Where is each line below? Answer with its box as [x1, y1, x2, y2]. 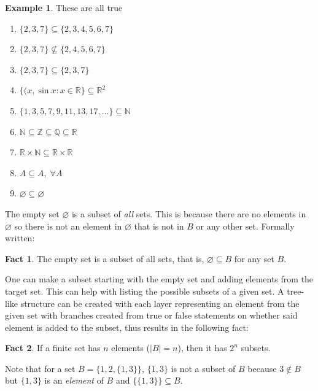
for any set [234, 252, 274, 265]
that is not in [134, 219, 184, 232]
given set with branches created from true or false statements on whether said [5, 309, 298, 322]
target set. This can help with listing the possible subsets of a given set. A [5, 284, 284, 297]
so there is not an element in [14, 219, 122, 232]
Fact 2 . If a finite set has [5, 341, 101, 354]
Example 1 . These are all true [5, 1, 123, 14]
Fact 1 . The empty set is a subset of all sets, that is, [5, 252, 204, 265]
